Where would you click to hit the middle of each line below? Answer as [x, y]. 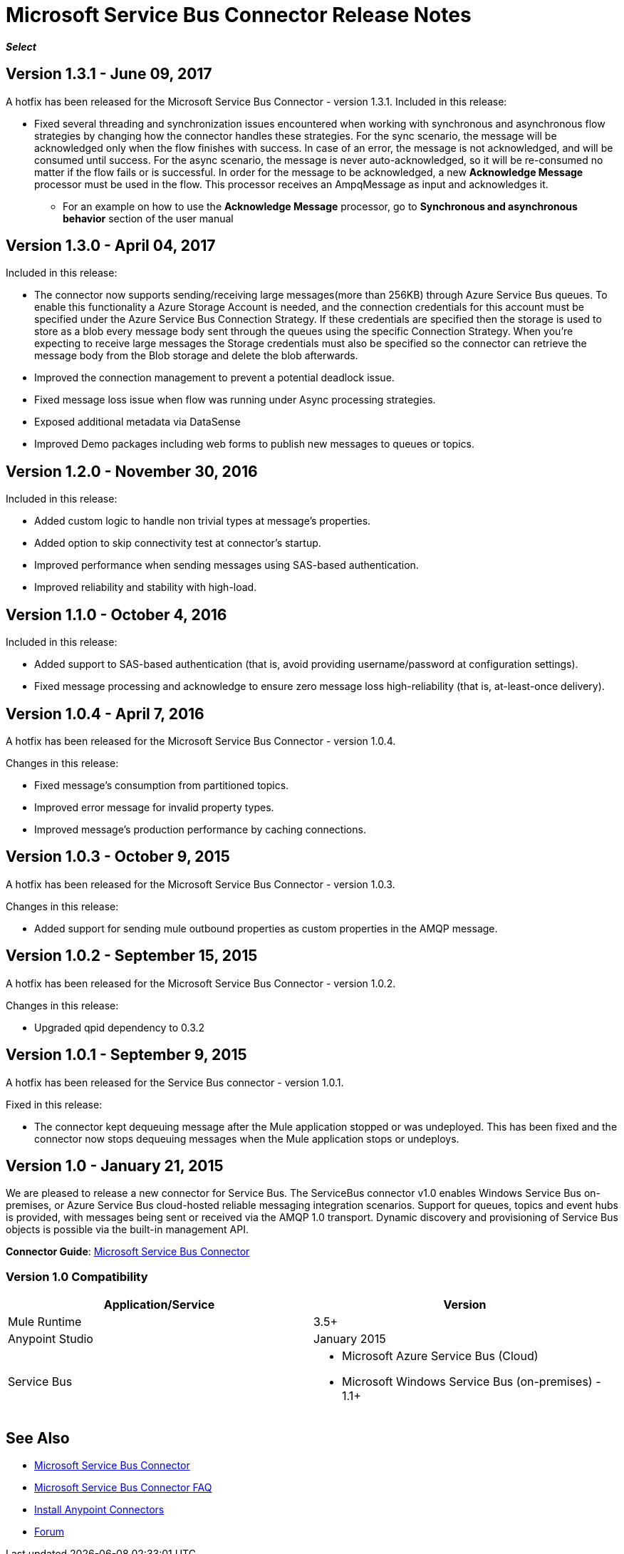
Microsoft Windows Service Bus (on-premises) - [472, 1382]
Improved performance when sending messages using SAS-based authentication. [227, 565]
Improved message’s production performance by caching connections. [200, 829]
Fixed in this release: [54, 1104]
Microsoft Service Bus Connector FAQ [123, 1487]
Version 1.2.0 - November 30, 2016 [132, 471]
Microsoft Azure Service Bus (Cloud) [440, 1356]
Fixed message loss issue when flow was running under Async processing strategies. [235, 400]
